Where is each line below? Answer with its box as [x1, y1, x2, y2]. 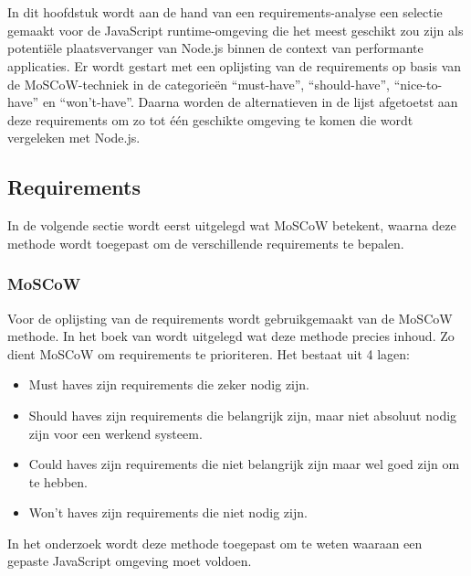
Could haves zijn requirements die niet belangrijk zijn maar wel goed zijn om [28, 454, 460, 474]
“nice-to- [393, 74, 443, 93]
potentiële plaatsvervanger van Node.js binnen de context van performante [7, 38, 424, 58]
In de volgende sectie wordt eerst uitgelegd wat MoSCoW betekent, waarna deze [7, 216, 456, 235]
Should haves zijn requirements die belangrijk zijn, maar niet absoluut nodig [28, 405, 457, 424]
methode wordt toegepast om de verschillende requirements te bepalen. [7, 233, 404, 252]
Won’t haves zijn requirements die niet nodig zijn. [28, 503, 308, 522]
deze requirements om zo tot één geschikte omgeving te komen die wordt [7, 110, 413, 129]
